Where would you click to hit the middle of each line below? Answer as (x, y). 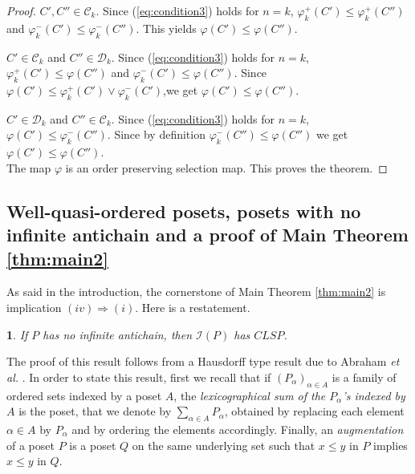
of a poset (31, 445)
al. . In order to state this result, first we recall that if (139, 377)
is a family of (364, 377)
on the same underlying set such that (224, 445)
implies (391, 445)
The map (29, 167)
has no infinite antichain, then (118, 334)
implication (34, 307)
